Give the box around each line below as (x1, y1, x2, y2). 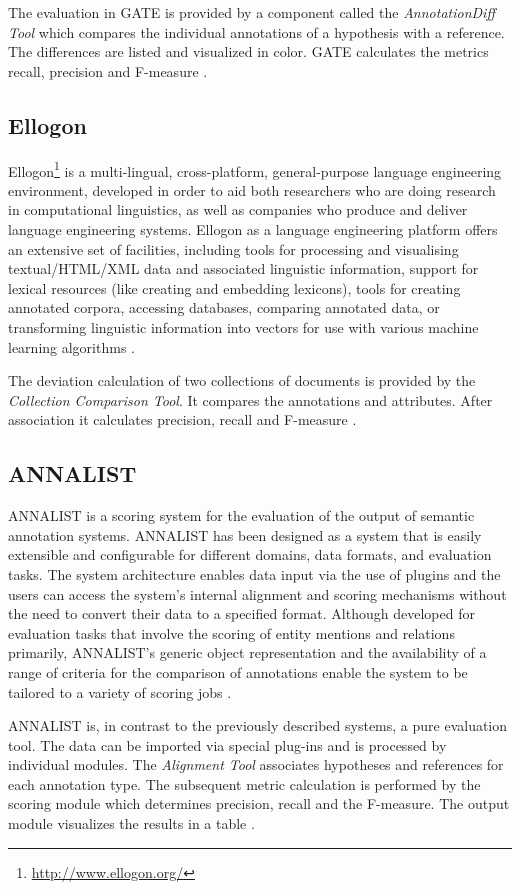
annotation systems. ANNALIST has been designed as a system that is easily (8, 524, 482, 545)
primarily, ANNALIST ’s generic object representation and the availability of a (8, 642, 487, 663)
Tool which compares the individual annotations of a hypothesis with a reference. (8, 21, 505, 42)
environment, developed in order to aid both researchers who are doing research (8, 179, 496, 200)
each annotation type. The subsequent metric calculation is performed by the (8, 773, 481, 794)
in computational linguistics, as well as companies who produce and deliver (8, 199, 468, 220)
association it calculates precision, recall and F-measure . (8, 409, 357, 430)
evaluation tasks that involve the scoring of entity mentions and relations (8, 622, 455, 643)
